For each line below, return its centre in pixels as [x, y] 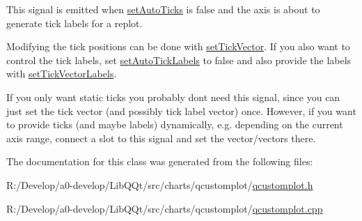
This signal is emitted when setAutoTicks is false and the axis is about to [163, 9]
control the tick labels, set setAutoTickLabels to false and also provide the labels [179, 60]
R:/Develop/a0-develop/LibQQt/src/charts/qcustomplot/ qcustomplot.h [160, 184]
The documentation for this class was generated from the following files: [160, 161]
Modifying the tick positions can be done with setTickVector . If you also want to [178, 46]
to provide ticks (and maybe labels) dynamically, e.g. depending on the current [175, 124]
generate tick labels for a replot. [74, 23]
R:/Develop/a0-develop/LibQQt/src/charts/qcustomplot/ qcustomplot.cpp [165, 208]
